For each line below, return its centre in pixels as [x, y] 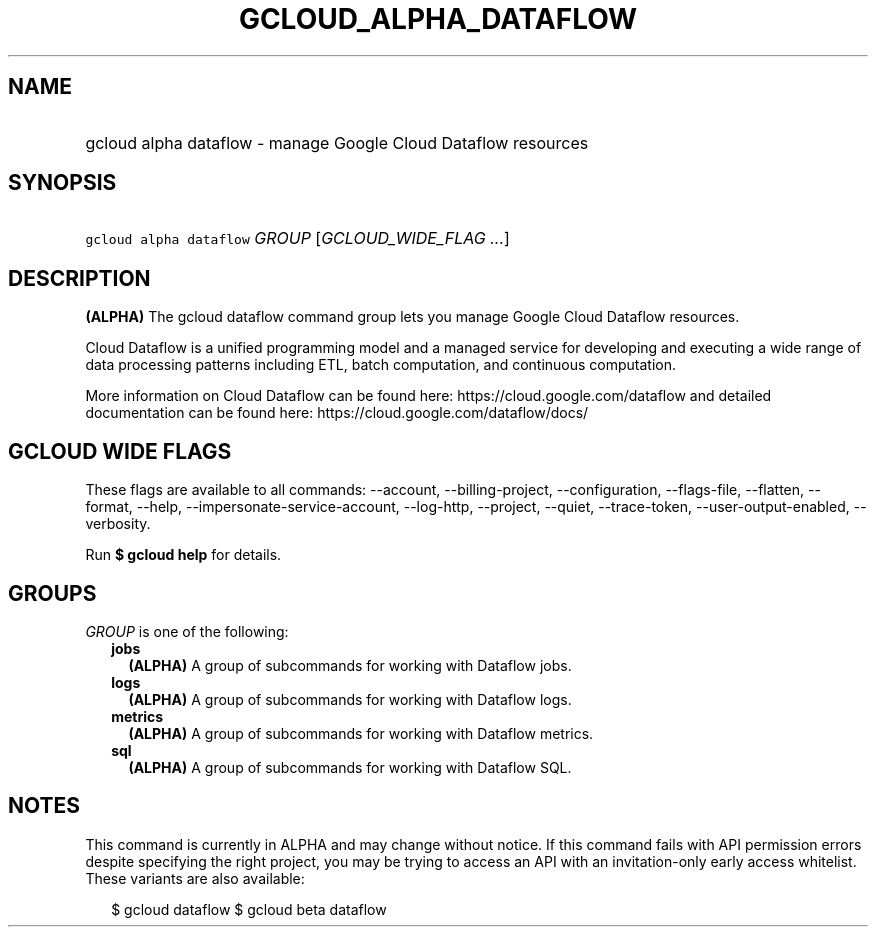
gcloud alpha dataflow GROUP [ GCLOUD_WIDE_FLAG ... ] [297, 238]
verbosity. [118, 524]
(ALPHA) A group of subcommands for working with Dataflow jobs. [350, 665]
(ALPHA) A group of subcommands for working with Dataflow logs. [350, 699]
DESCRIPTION [79, 278]
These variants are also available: [195, 878]
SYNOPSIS [62, 183]
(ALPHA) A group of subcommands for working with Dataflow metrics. [361, 733]
